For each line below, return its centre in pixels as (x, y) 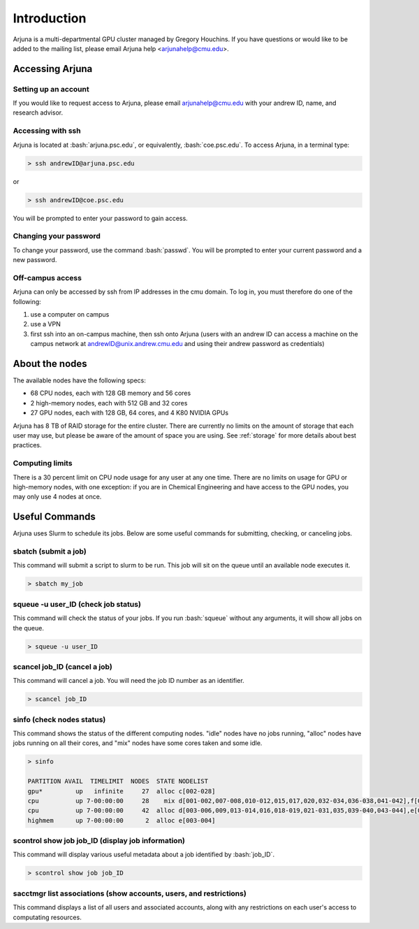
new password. (35, 260)
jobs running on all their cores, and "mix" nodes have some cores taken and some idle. (138, 743)
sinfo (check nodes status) (59, 719)
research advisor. (38, 113)
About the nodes (50, 364)
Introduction (50, 18)
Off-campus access (47, 278)
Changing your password (57, 236)
